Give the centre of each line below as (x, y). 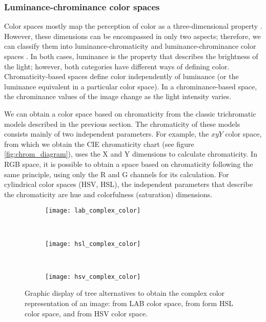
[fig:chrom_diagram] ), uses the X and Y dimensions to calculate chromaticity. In (131, 154)
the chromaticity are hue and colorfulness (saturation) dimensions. (108, 194)
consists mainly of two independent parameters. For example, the (107, 134)
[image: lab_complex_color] (93, 211)
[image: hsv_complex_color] (93, 277)
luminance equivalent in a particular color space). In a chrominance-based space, (131, 86)
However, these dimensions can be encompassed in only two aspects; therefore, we (132, 36)
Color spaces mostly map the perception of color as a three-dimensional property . (133, 26)
